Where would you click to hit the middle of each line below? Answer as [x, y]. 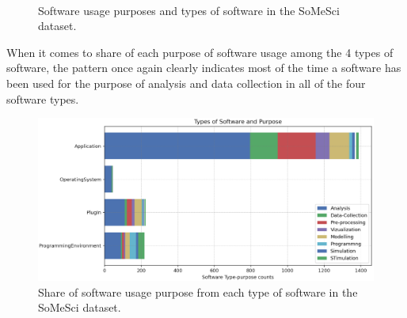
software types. [43, 98]
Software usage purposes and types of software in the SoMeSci [189, 10]
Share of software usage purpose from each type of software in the [198, 291]
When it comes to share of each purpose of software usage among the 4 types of [200, 52]
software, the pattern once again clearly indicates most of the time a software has [204, 68]
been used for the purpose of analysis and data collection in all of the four [186, 83]
